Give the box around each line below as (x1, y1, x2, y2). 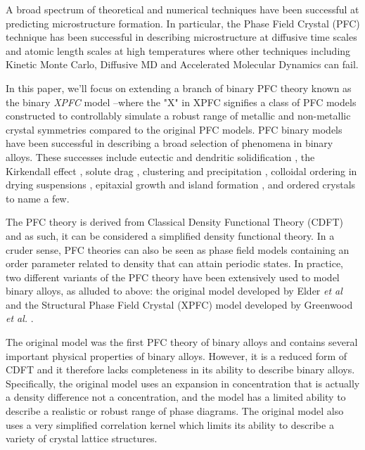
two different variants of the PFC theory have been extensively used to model (6, 269, 340, 284)
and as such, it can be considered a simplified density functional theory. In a (6, 228, 335, 243)
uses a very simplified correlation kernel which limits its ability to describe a (6, 417, 334, 432)
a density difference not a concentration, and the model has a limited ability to (6, 390, 346, 404)
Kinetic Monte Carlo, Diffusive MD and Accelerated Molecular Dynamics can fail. (6, 57, 359, 72)
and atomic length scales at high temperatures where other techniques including (6, 43, 351, 58)
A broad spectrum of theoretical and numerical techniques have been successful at (6, 2, 359, 16)
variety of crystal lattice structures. (6, 431, 158, 446)
